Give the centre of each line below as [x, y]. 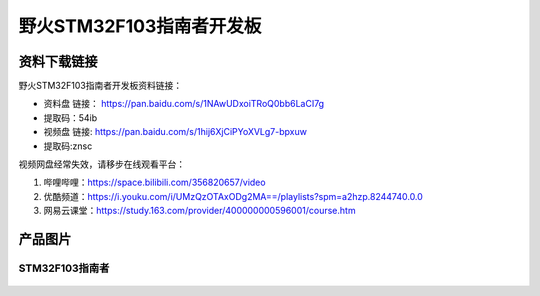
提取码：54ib [70, 117]
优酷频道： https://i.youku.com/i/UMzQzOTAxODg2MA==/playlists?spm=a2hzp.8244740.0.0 [233, 196]
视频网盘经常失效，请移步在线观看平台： [101, 164]
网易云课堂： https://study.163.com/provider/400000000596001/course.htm [199, 211]
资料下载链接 [58, 61]
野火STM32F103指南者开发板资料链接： [100, 86]
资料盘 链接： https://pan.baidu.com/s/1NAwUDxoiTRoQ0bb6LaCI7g [184, 104]
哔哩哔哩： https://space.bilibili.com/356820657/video [154, 182]
